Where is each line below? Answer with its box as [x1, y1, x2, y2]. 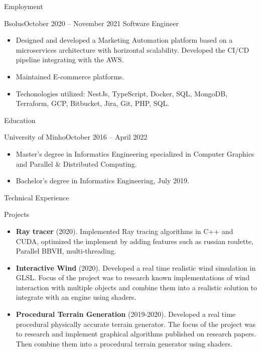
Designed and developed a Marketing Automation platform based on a [16, 35, 233, 45]
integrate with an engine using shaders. [16, 292, 137, 302]
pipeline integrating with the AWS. [16, 54, 124, 65]
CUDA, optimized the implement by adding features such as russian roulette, [16, 236, 253, 246]
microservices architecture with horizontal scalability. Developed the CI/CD [16, 44, 249, 55]
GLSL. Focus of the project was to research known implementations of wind [16, 272, 250, 283]
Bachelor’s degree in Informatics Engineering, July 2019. [16, 175, 189, 186]
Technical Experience [4, 192, 69, 202]
